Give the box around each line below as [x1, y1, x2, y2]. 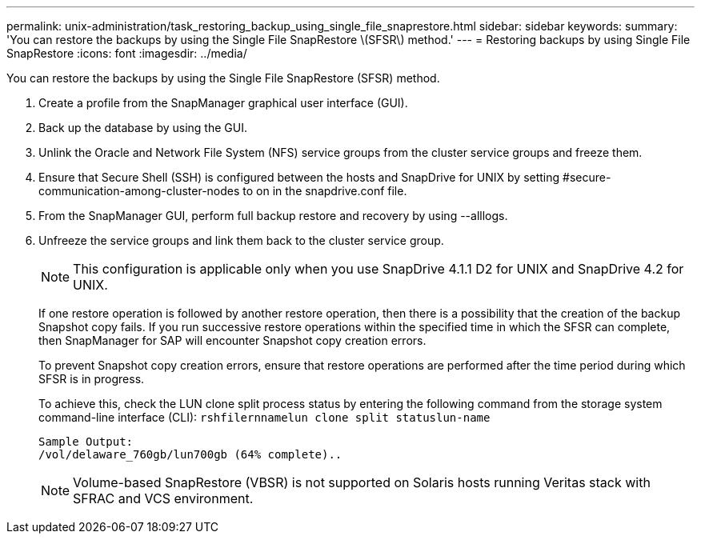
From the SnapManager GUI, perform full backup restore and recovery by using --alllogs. [38, 209, 508, 222]
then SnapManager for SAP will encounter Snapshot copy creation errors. [38, 334, 427, 347]
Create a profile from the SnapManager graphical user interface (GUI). [38, 96, 408, 110]
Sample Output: [38, 435, 134, 448]
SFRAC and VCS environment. [73, 490, 254, 506]
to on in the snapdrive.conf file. [242, 184, 407, 198]
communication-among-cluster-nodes [38, 184, 240, 198]
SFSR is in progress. [38, 372, 145, 386]
